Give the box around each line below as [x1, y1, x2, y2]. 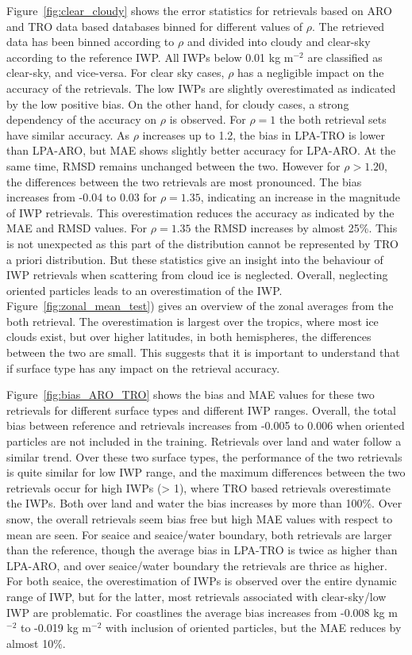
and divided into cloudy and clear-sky [187, 33, 371, 50]
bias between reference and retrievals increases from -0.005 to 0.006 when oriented [6, 417, 405, 434]
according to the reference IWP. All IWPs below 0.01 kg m [6, 48, 294, 65]
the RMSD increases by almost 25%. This [194, 220, 398, 236]
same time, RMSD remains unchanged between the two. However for [6, 157, 341, 174]
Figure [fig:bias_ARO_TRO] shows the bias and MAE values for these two [6, 386, 375, 403]
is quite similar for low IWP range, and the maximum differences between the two [6, 464, 406, 481]
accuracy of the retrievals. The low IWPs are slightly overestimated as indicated [6, 79, 396, 96]
